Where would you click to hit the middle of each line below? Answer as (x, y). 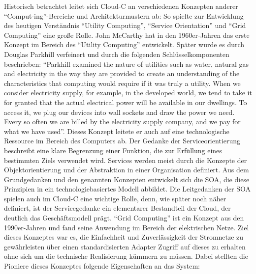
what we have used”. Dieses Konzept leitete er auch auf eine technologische (117, 131)
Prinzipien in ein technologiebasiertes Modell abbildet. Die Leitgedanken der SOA (128, 189)
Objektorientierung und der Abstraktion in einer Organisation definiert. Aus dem (127, 170)
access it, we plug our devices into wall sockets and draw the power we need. (119, 112)
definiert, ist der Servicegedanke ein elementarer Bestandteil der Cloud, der (117, 208)
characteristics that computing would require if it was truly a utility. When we (122, 83)
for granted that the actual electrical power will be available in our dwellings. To (126, 102)
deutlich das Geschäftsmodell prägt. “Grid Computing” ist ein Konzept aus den (124, 218)
